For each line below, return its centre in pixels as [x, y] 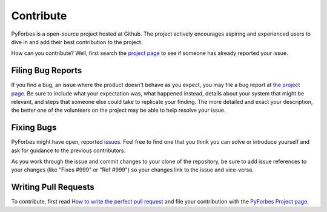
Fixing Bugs [34, 128]
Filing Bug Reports [47, 70]
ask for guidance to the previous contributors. [68, 150]
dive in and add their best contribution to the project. [77, 42]
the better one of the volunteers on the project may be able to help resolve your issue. [118, 110]
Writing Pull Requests [53, 187]
